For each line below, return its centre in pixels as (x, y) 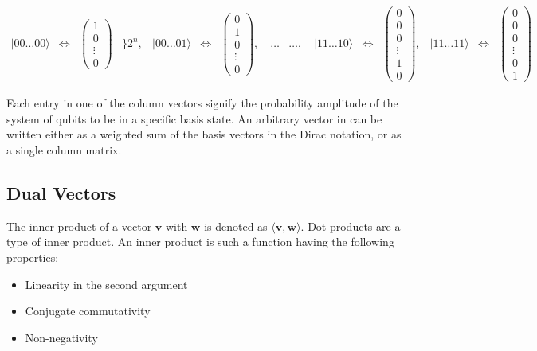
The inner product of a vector (79, 226)
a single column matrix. (64, 150)
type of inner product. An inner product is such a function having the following (200, 242)
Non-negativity (61, 337)
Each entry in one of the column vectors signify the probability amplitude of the (202, 103)
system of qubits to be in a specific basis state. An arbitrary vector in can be (194, 118)
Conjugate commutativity (88, 311)
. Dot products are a (351, 226)
